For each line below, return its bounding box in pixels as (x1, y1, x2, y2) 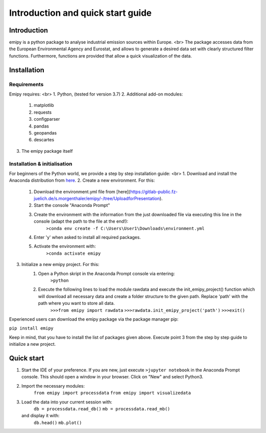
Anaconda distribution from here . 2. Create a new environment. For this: (9, 177, 155, 183)
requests (33, 109, 52, 115)
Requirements (9, 81, 44, 88)
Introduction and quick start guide (9, 7, 152, 18)
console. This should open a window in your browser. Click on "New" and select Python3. (21, 374, 204, 380)
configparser (33, 116, 60, 122)
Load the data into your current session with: (21, 399, 113, 405)
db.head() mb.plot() (33, 420, 82, 426)
